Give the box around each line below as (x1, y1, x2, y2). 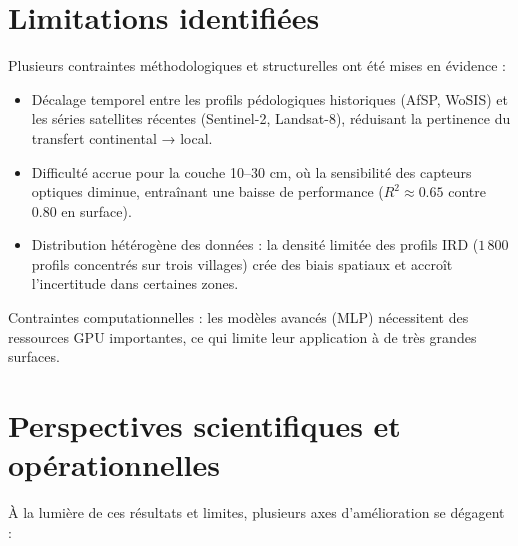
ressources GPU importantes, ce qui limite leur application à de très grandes (8, 326, 477, 347)
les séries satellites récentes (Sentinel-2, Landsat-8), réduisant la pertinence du (31, 108, 511, 129)
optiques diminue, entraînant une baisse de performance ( (31, 181, 384, 202)
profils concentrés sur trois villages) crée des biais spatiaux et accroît (31, 253, 453, 274)
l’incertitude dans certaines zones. (31, 273, 239, 294)
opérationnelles (8, 444, 220, 485)
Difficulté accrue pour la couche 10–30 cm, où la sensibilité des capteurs (31, 161, 472, 182)
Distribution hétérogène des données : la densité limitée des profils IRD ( (31, 234, 479, 255)
